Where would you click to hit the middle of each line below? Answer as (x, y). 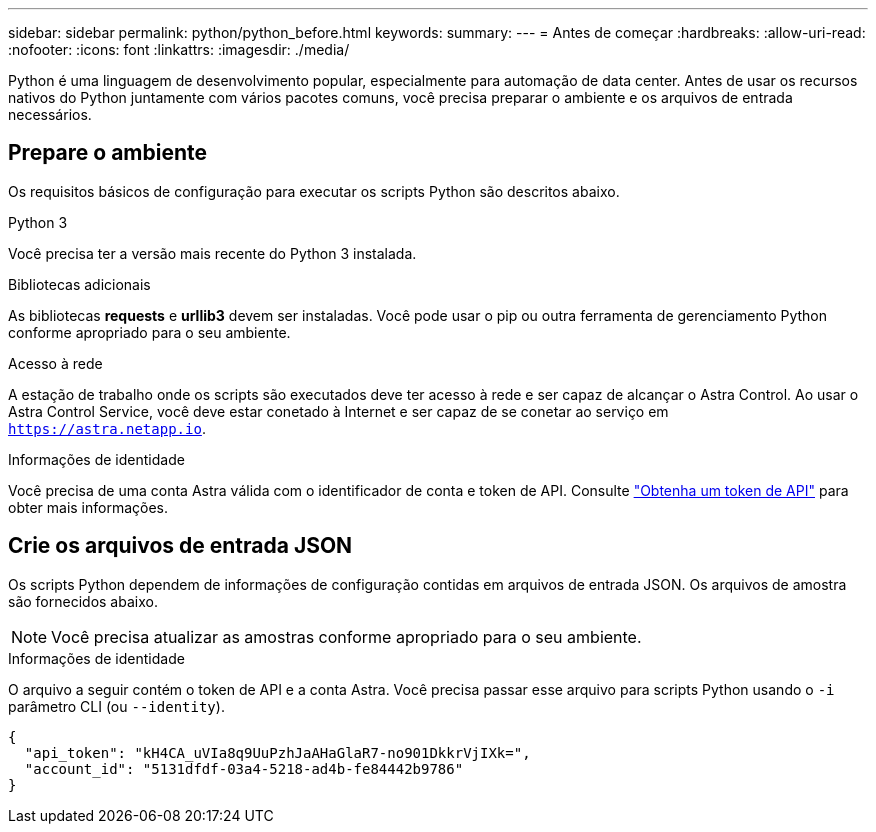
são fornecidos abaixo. (83, 601)
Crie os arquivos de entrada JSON (180, 546)
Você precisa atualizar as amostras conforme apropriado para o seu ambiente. (346, 636)
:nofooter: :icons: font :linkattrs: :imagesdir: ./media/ (179, 49)
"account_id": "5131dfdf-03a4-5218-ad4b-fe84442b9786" (244, 768)
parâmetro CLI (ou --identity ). (116, 706)
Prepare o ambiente (108, 153)
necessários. (50, 114)
